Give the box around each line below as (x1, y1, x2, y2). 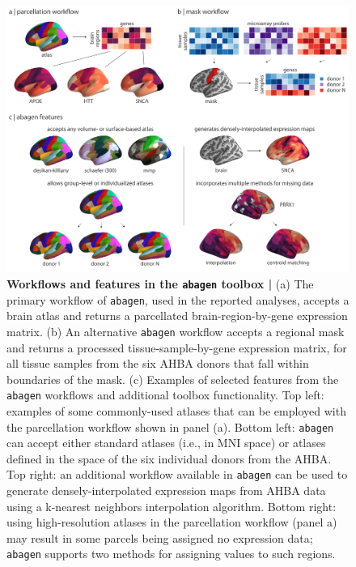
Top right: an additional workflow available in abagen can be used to (6, 466, 348, 483)
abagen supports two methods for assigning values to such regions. (6, 545, 336, 562)
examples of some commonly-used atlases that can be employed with (6, 402, 346, 419)
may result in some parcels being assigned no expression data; (6, 529, 313, 546)
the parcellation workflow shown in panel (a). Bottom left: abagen (6, 418, 334, 435)
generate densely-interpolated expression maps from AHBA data (6, 482, 326, 499)
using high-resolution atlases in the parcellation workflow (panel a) (6, 514, 337, 531)
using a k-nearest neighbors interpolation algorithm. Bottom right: (6, 497, 337, 514)
